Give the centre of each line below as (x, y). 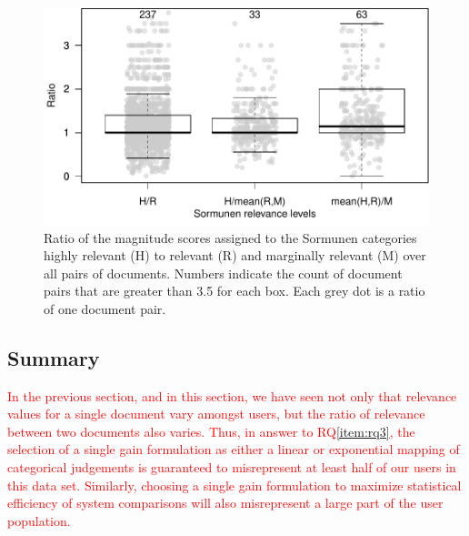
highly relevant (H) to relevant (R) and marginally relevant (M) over (235, 255)
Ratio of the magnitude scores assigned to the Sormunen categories (230, 237)
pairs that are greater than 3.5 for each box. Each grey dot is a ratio (234, 291)
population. (39, 520)
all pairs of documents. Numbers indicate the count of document (223, 273)
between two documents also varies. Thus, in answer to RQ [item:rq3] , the (211, 431)
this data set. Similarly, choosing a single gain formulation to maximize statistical (234, 485)
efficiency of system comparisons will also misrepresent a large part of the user (225, 503)
